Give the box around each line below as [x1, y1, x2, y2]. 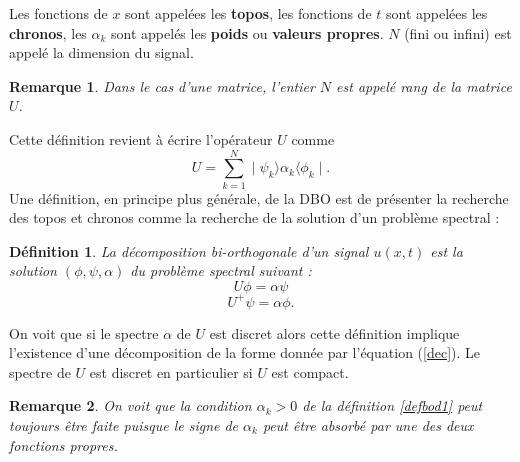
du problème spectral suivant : [130, 260, 312, 281]
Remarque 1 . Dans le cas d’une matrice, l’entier [9, 75, 315, 96]
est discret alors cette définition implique [209, 322, 460, 343]
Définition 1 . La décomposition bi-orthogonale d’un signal [9, 240, 369, 261]
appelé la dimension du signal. [9, 42, 194, 63]
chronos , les [9, 22, 87, 43]
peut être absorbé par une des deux [262, 414, 474, 435]
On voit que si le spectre [9, 322, 159, 343]
